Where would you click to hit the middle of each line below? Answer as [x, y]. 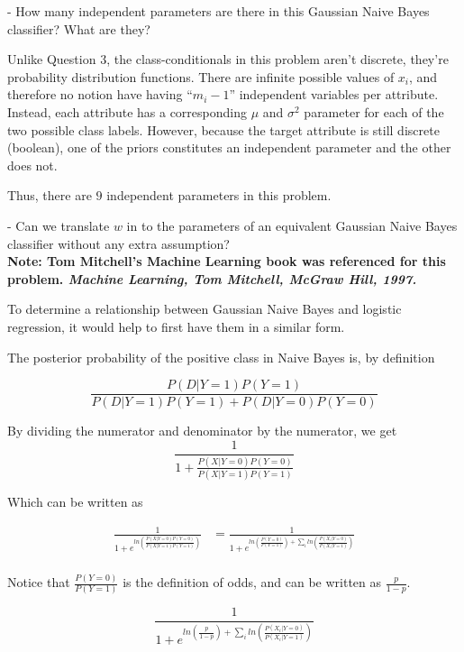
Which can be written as [75, 502]
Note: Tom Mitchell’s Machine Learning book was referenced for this [227, 261]
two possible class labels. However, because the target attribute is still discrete [223, 129]
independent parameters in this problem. [219, 195]
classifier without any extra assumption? [118, 243]
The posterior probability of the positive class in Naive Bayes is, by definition [221, 357]
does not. [32, 165]
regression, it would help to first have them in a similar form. [176, 326]
